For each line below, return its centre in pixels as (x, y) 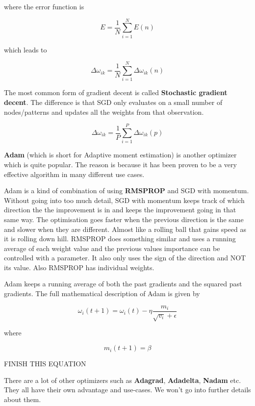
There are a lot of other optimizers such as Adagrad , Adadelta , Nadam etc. (123, 380)
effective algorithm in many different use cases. (74, 174)
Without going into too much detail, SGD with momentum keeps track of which (124, 200)
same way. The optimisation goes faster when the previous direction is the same (124, 219)
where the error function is (44, 6)
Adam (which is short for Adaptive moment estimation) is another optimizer (120, 155)
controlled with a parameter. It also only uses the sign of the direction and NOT (125, 258)
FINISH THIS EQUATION (45, 364)
